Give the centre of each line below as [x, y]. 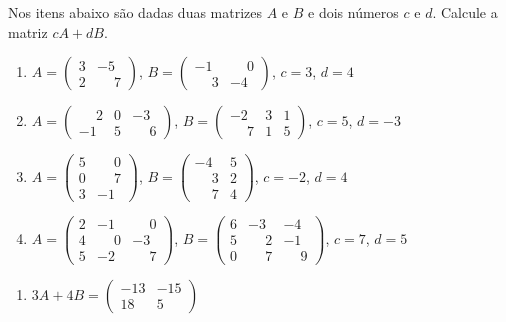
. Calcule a [465, 12]
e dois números [353, 12]
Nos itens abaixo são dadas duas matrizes [135, 12]
